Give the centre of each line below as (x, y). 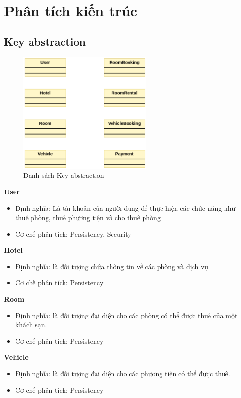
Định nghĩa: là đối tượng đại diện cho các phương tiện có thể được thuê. (123, 374)
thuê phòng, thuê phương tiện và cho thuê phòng (88, 217)
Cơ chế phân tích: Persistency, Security (73, 233)
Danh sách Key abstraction (64, 175)
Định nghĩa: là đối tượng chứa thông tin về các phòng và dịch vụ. (112, 266)
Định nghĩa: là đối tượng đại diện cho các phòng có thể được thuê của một (126, 315)
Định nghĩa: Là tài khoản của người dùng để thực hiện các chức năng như (125, 208)
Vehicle (16, 357)
